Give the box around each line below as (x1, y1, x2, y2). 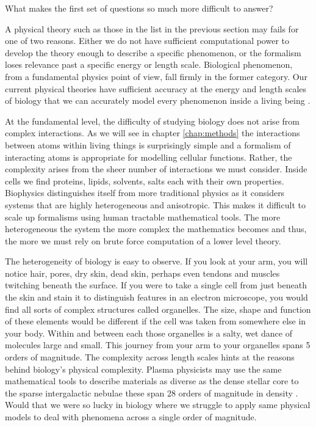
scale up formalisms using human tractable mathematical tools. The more (5, 210, 281, 223)
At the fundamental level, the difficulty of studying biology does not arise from (5, 114, 300, 127)
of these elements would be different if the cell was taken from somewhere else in (5, 315, 306, 327)
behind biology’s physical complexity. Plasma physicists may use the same (5, 362, 282, 375)
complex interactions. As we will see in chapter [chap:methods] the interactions (5, 126, 300, 139)
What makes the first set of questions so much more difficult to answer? (5, 2, 273, 14)
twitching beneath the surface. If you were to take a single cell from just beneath (5, 279, 307, 291)
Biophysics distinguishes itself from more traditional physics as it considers (5, 186, 285, 199)
